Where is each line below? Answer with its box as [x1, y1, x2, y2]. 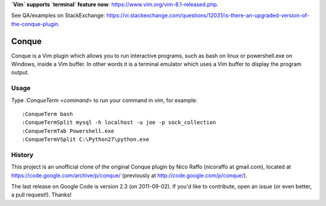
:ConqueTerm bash [22, 111, 73, 117]
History [11, 150, 34, 159]
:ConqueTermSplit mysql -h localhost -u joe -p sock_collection [22, 119, 217, 126]
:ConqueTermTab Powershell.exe [22, 127, 115, 134]
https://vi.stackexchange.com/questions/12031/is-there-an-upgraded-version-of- [106, 12, 310, 19]
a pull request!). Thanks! [11, 191, 72, 199]
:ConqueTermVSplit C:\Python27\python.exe [22, 136, 150, 143]
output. [11, 69, 30, 76]
